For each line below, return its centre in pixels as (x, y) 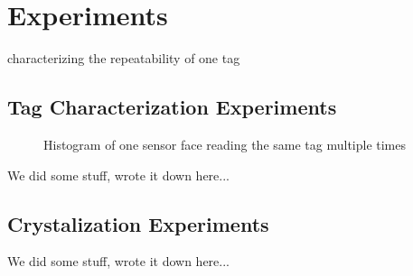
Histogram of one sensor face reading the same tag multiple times (225, 144)
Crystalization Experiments (138, 223)
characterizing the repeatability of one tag (124, 58)
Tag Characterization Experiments (172, 107)
